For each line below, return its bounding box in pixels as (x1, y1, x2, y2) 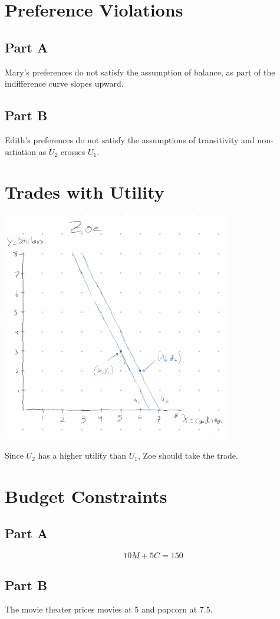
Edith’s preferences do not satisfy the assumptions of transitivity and (5, 133, 255, 146)
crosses (60, 145, 85, 157)
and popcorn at (141, 603, 197, 615)
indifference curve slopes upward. (5, 77, 124, 90)
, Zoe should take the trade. (137, 449, 238, 462)
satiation (5, 145, 36, 157)
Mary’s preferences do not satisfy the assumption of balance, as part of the (5, 65, 275, 78)
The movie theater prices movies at (5, 603, 132, 615)
